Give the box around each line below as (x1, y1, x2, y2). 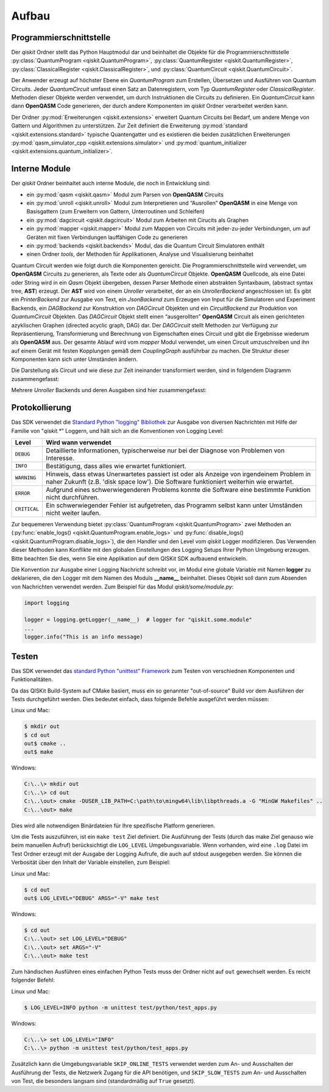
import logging (24, 599, 69, 606)
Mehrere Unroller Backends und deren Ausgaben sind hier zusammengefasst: (11, 387, 207, 394)
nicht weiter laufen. (46, 509, 101, 517)
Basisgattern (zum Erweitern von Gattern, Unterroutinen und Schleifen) (26, 208, 205, 215)
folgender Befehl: (11, 976, 55, 984)
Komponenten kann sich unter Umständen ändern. (11, 355, 138, 363)
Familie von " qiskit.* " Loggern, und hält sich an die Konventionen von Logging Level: (11, 427, 224, 434)
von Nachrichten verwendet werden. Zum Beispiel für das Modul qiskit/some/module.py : (11, 583, 234, 590)
